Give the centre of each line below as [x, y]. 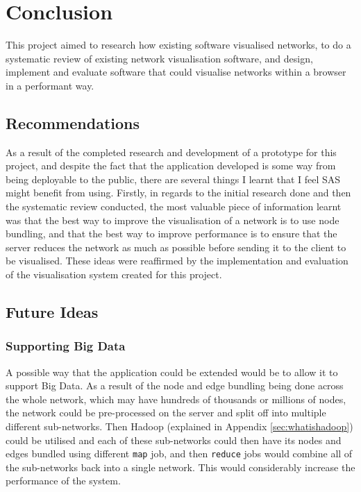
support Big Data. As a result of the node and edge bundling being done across [175, 385]
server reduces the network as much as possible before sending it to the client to [176, 247]
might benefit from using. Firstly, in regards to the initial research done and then [178, 193]
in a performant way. [50, 85]
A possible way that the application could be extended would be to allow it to [172, 372]
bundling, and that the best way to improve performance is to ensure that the [171, 234]
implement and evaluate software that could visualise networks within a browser [176, 72]
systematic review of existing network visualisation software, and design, [159, 58]
